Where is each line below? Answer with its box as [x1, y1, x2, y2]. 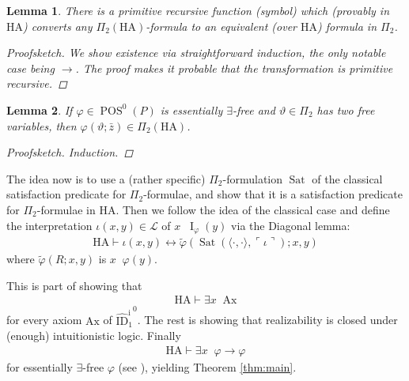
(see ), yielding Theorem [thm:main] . [118, 358, 297, 375]
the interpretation [6, 217, 93, 233]
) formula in [317, 17, 377, 34]
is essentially [160, 101, 223, 118]
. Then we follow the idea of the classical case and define [116, 201, 390, 217]
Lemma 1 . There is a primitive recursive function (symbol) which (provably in [6, 2, 390, 18]
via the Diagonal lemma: [231, 217, 350, 233]
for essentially [6, 358, 73, 375]
